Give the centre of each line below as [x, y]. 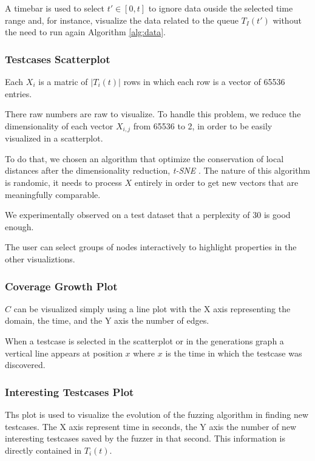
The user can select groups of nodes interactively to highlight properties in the [151, 247]
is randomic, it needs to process [63, 183]
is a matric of [63, 81]
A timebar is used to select [55, 8]
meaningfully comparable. [53, 194]
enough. [19, 226]
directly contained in [43, 450]
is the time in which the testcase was [234, 353]
